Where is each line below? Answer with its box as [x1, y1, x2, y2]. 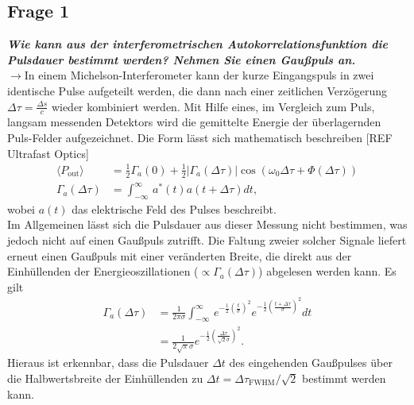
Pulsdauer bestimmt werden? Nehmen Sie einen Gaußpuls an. [7, 51, 356, 67]
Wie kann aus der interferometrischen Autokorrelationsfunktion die [7, 36, 388, 52]
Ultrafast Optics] [7, 145, 89, 161]
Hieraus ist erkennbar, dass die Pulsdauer [7, 354, 209, 371]
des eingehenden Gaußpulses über [229, 354, 393, 371]
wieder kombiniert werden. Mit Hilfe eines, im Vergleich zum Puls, [51, 98, 375, 114]
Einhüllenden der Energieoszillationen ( [7, 263, 199, 280]
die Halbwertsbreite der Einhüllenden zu [7, 369, 203, 386]
